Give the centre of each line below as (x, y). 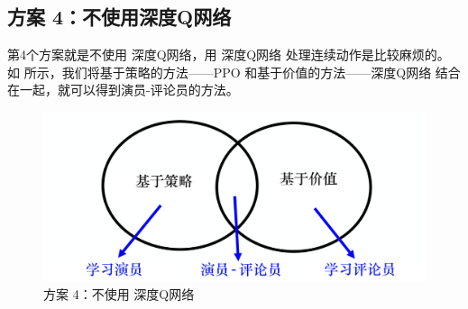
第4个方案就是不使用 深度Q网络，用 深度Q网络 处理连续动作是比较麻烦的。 (229, 55)
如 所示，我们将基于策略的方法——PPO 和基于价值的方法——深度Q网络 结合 (234, 72)
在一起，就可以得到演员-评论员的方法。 (123, 90)
